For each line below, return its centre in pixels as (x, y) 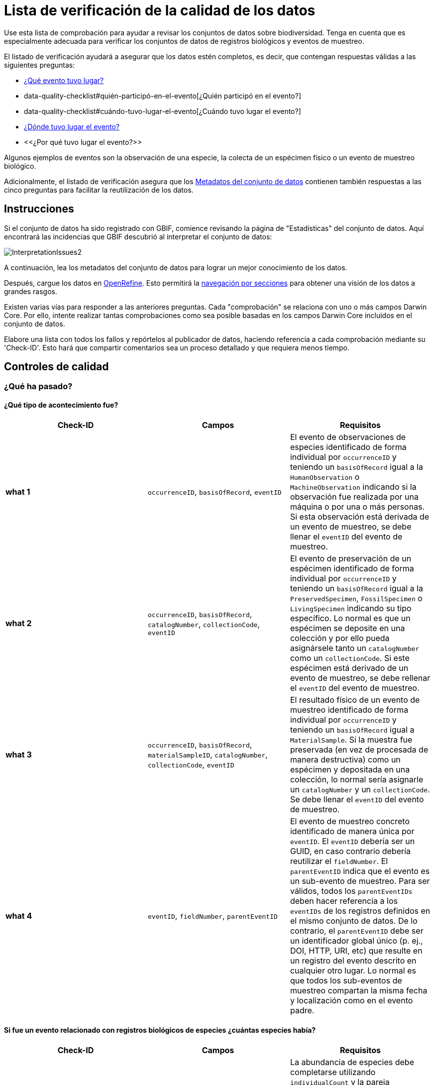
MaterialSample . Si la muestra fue (351, 739)
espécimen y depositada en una (350, 769)
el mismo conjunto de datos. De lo (354, 921)
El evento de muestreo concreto (350, 821)
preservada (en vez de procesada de (359, 749)
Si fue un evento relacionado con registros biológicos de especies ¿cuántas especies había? (160, 1030)
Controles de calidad (56, 367)
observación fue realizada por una (354, 496)
